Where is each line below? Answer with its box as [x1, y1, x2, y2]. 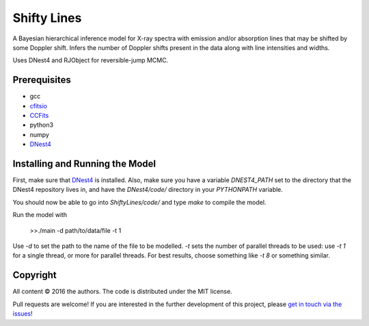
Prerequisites [12, 74, 71, 86]
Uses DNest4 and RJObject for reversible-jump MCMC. [12, 56, 169, 64]
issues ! [12, 310, 33, 318]
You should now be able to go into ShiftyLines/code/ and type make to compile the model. [12, 198, 266, 206]
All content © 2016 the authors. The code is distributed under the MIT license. [12, 288, 232, 296]
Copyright [12, 269, 57, 281]
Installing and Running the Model [12, 158, 156, 169]
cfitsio [29, 101, 48, 110]
